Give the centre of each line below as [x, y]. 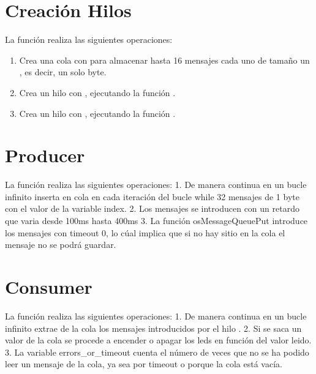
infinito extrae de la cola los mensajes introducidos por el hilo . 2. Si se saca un [153, 328]
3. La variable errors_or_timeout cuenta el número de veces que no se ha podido [157, 352]
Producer [45, 155]
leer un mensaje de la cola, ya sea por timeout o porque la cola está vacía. [144, 364]
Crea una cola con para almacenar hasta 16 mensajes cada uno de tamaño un [164, 60]
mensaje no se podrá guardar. [61, 245]
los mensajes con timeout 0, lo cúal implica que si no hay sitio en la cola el [145, 232]
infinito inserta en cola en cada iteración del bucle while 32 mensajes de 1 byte [152, 196]
